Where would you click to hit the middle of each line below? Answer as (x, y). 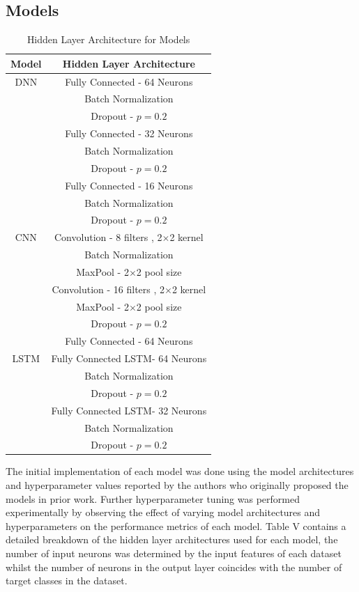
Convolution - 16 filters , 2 (108, 289)
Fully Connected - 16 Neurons (129, 185)
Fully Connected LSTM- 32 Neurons (129, 410)
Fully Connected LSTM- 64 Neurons (129, 358)
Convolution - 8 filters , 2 (108, 237)
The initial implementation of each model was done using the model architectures (180, 471)
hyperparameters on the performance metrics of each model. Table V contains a (176, 525)
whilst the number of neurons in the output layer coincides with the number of (174, 567)
